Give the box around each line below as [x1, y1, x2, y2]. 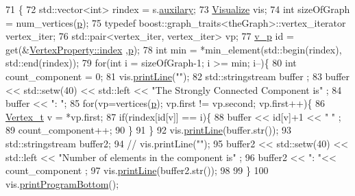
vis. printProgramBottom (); [5, 176, 119, 191]
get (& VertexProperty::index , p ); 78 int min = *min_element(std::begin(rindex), [5, 42, 342, 56]
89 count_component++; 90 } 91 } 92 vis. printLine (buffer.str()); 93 [5, 123, 292, 137]
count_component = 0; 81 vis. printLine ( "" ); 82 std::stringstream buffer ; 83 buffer [5, 69, 350, 83]
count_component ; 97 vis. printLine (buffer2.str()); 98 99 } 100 [5, 163, 269, 177]
